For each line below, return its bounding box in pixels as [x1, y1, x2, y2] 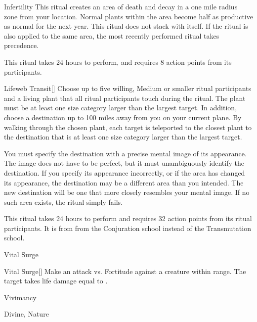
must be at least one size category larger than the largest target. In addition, [4, 102, 237, 113]
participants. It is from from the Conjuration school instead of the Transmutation [4, 223, 251, 233]
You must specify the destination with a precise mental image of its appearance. [4, 148, 247, 158]
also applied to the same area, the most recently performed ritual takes [4, 30, 219, 41]
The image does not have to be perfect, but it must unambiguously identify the [4, 158, 244, 168]
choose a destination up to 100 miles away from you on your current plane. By [4, 112, 242, 122]
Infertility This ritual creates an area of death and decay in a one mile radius [4, 1, 238, 11]
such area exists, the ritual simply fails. [4, 196, 123, 207]
